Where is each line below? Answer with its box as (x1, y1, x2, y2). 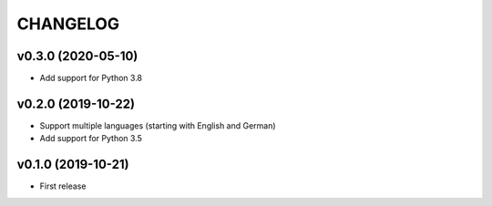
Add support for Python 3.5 (39, 133, 143, 144)
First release (39, 180, 87, 191)
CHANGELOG (16, 14, 120, 34)
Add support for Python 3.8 (39, 73, 143, 84)
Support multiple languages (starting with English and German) (39, 119, 277, 131)
